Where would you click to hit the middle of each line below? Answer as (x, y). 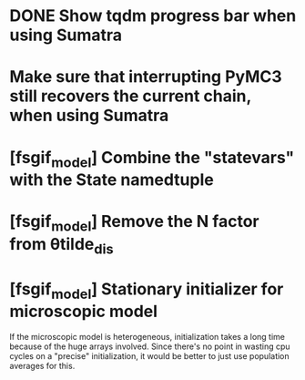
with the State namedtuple (112, 180)
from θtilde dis (61, 246)
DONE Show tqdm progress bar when (153, 16)
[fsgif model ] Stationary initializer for (147, 291)
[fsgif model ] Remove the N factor (134, 223)
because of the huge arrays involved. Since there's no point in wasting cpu (150, 346)
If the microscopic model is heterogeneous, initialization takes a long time (147, 337)
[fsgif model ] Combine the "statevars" (152, 159)
